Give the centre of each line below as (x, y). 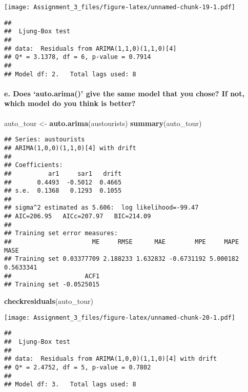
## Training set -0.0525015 (52, 285)
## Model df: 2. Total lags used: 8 (70, 74)
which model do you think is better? (70, 103)
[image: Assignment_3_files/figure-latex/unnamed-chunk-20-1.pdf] (120, 317)
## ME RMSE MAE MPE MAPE (122, 242)
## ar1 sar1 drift (63, 173)
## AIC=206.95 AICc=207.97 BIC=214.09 (78, 216)
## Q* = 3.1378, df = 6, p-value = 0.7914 (78, 57)
